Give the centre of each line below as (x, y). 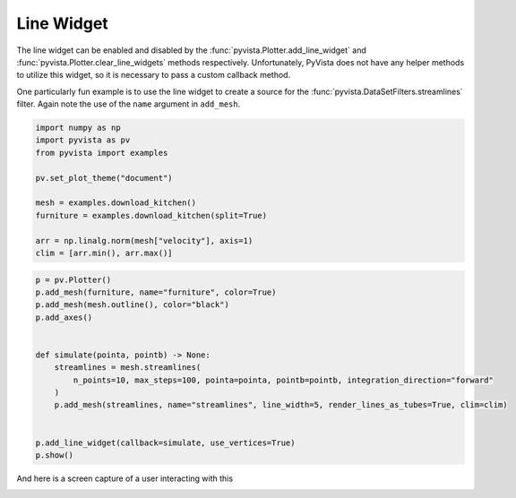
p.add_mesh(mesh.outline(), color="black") (133, 305)
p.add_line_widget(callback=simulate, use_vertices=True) (165, 442)
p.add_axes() (64, 317)
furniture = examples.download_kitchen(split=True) (151, 215)
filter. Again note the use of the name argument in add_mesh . (129, 104)
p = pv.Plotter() (73, 279)
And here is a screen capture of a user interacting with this (125, 478)
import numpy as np (78, 128)
